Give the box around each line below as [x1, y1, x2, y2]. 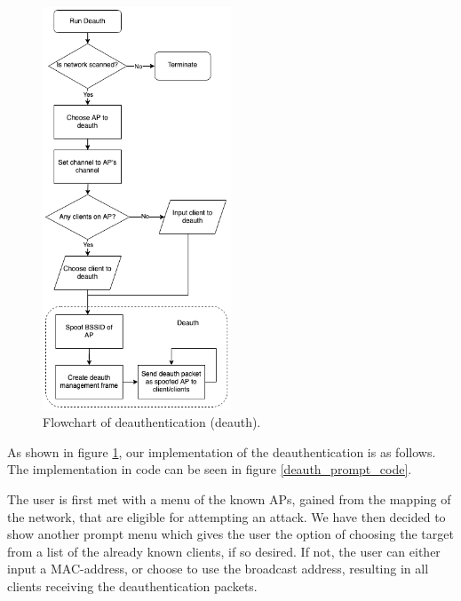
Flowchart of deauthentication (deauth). [43, 413, 261, 431]
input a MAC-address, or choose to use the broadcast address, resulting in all [7, 559, 429, 578]
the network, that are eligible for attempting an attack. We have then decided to [7, 507, 446, 526]
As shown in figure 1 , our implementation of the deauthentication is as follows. [7, 442, 436, 461]
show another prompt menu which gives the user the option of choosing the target [7, 525, 454, 543]
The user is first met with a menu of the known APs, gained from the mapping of [7, 489, 451, 508]
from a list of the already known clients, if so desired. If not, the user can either [7, 542, 441, 560]
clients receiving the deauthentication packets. [7, 576, 258, 595]
